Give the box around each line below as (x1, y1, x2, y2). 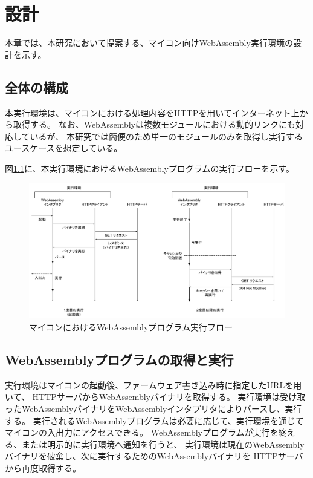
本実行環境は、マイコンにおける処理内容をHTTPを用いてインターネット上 (5, 106, 300, 119)
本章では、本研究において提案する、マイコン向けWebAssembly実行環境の (5, 36, 293, 49)
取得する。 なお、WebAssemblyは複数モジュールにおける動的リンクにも (13, 118, 295, 131)
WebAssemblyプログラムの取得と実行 (5, 350, 234, 369)
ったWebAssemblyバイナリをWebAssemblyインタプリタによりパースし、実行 (5, 402, 302, 415)
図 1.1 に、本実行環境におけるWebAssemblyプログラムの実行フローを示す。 (5, 162, 294, 174)
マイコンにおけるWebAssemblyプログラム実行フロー (29, 321, 233, 333)
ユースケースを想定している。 (5, 142, 123, 154)
